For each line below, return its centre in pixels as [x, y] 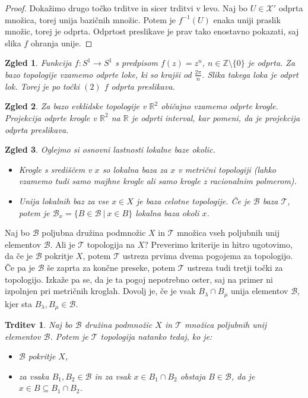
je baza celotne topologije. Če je [193, 200]
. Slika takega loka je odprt [250, 74]
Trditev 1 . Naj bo [39, 325]
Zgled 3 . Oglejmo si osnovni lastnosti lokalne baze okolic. [110, 149]
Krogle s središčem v [55, 169]
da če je [19, 256]
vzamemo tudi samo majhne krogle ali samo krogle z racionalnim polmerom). [158, 181]
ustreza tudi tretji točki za [235, 267]
